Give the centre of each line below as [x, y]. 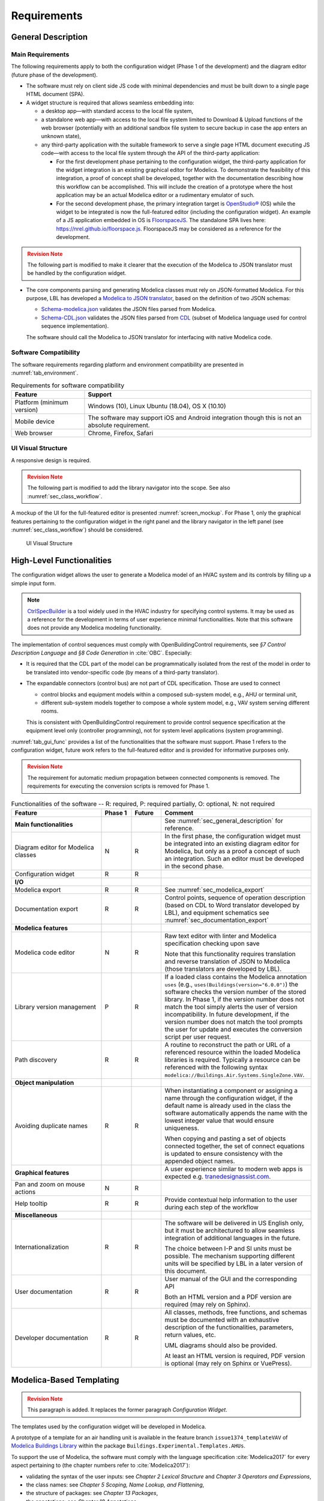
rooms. [50, 711]
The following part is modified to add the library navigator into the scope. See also [129, 488]
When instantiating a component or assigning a [231, 1090]
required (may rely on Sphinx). [208, 1304]
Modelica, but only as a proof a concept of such [232, 851]
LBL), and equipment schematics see [217, 913]
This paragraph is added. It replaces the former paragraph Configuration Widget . [127, 1410]
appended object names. [200, 1161]
